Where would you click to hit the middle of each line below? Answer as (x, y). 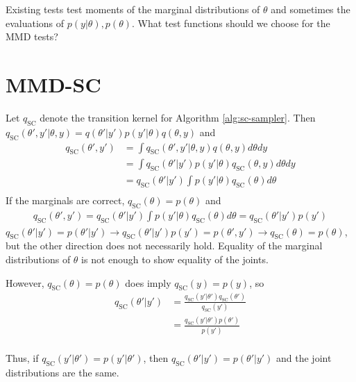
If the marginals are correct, (65, 200)
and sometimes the (311, 9)
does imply (148, 282)
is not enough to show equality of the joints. (175, 259)
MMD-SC (53, 84)
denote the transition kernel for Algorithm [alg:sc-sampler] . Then (178, 117)
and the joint (304, 357)
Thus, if (22, 357)
